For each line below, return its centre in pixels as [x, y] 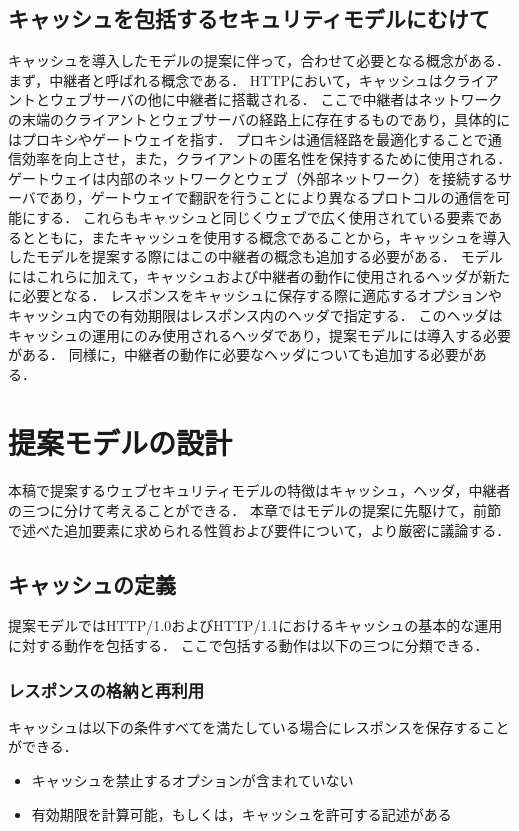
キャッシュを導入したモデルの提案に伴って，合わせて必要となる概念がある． [259, 60]
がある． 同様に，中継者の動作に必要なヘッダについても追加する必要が [240, 354]
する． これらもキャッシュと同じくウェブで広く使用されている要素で [262, 216]
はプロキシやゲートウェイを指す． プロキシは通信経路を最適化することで [248, 138]
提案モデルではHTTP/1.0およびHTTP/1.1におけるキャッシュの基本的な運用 [255, 625]
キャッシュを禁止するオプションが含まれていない [192, 780]
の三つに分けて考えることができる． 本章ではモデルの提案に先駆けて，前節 [254, 510]
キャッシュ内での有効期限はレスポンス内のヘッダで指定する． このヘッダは [255, 314]
